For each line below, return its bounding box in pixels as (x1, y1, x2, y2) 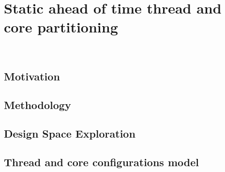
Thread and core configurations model (4, 154, 199, 169)
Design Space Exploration (4, 125, 135, 141)
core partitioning (4, 17, 118, 37)
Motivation (4, 69, 60, 84)
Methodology (4, 97, 71, 112)
